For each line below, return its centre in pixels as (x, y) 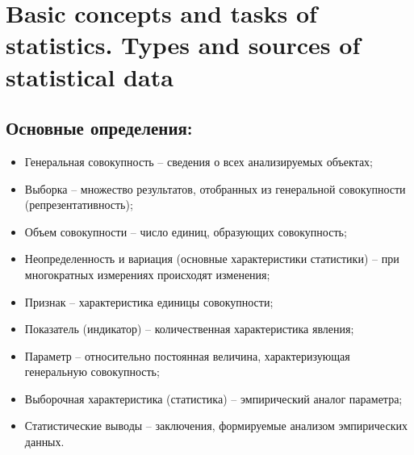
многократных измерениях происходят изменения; (147, 274)
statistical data (90, 76)
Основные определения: (99, 128)
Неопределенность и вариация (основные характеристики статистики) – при (212, 259)
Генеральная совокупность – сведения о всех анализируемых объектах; (199, 161)
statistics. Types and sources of (183, 45)
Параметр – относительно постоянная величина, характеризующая (187, 355)
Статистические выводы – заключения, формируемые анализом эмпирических (216, 426)
